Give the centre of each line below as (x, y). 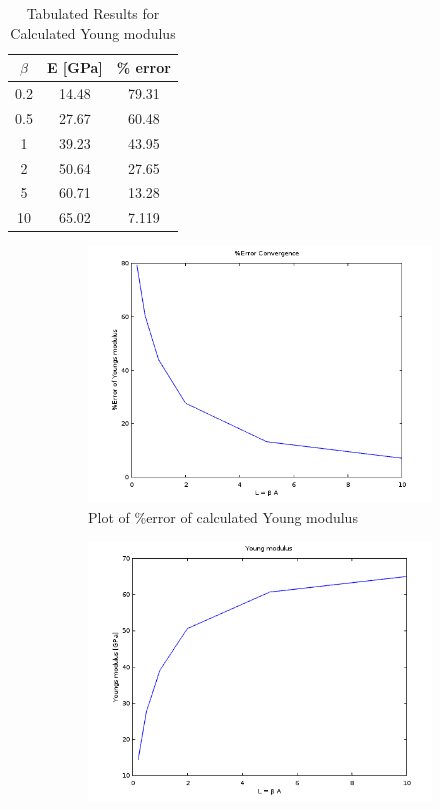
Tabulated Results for (93, 13)
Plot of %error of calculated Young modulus (223, 516)
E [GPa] (74, 67)
